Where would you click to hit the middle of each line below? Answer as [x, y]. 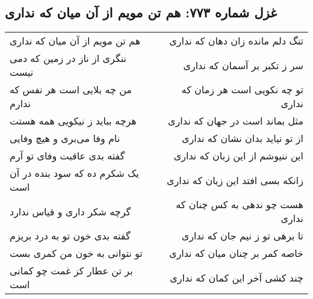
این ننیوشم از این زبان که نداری [238, 156]
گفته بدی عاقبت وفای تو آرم [67, 156]
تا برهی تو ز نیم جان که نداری [242, 236]
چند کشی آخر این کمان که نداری [237, 277]
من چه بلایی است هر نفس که [71, 90]
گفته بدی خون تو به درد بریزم [70, 236]
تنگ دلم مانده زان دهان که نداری [236, 41]
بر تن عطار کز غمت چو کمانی [71, 271]
